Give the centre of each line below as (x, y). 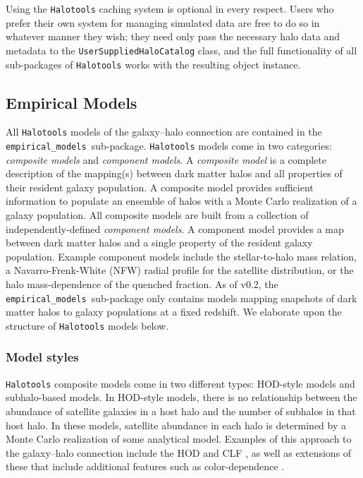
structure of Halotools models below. (87, 325)
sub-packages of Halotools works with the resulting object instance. (153, 64)
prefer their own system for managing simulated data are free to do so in (163, 22)
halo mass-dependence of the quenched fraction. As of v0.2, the (142, 284)
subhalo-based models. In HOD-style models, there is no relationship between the (181, 397)
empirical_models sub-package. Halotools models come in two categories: (169, 146)
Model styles (42, 357)
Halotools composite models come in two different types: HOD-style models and (180, 383)
